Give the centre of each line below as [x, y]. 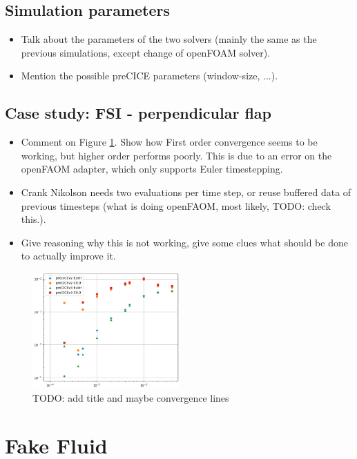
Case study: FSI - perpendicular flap [138, 113]
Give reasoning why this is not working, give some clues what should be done [184, 242]
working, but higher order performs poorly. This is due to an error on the [176, 155]
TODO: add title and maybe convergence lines [131, 398]
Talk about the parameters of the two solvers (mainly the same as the [169, 39]
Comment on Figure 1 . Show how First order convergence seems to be [169, 142]
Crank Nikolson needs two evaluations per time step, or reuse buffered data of [186, 192]
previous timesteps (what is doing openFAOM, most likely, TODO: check [176, 205]
